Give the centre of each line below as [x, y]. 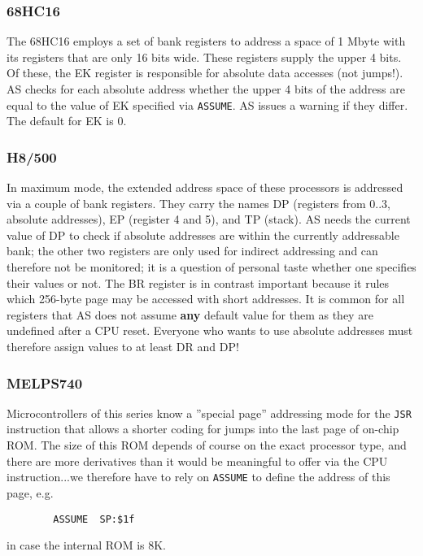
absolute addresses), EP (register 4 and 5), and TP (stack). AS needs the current [209, 219]
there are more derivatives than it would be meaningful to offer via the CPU [197, 460]
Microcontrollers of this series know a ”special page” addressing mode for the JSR [209, 413]
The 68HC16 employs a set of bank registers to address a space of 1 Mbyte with [206, 41]
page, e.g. [30, 492]
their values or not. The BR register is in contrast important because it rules [198, 282]
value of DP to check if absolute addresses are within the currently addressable [203, 235]
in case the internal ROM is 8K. [86, 545]
